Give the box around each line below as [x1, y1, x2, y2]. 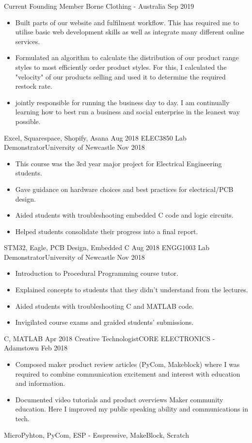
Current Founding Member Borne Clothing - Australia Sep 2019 [4, 1, 194, 11]
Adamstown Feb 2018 [4, 343, 68, 353]
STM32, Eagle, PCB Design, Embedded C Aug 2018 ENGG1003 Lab [4, 242, 210, 253]
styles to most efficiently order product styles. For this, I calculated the [15, 62, 227, 72]
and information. [15, 378, 65, 388]
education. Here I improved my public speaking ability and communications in [15, 404, 248, 414]
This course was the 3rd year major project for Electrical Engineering [15, 158, 222, 168]
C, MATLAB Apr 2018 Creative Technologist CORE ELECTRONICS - [4, 333, 215, 343]
